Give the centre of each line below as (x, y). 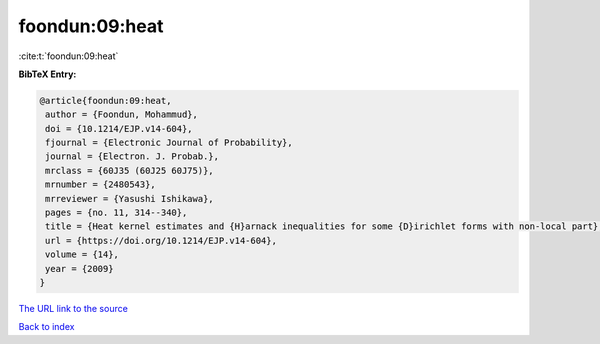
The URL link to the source (73, 308)
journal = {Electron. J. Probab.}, (132, 156)
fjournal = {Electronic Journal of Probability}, (169, 143)
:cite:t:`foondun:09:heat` (68, 56)
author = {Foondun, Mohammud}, (122, 114)
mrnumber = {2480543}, (101, 184)
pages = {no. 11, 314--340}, (116, 213)
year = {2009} (79, 268)
